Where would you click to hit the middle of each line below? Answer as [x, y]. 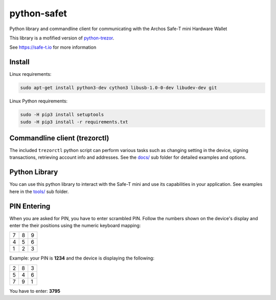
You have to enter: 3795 [35, 291]
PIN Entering [30, 206]
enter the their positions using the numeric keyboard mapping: [75, 226]
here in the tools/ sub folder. [39, 191]
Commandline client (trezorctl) [59, 138]
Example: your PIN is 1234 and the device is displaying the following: [82, 258]
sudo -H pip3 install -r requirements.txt [74, 122]
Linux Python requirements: [39, 101]
